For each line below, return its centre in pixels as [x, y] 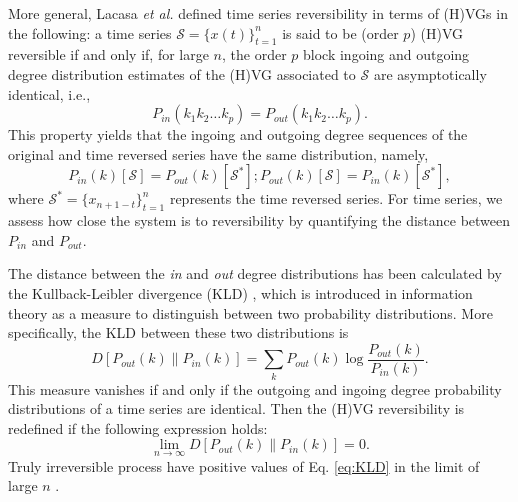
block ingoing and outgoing [386, 54]
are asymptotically [430, 73]
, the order [254, 54]
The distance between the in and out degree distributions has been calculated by [255, 273]
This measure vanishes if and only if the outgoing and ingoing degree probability [255, 388]
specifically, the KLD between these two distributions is [178, 332]
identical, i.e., [49, 93]
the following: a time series [90, 32]
